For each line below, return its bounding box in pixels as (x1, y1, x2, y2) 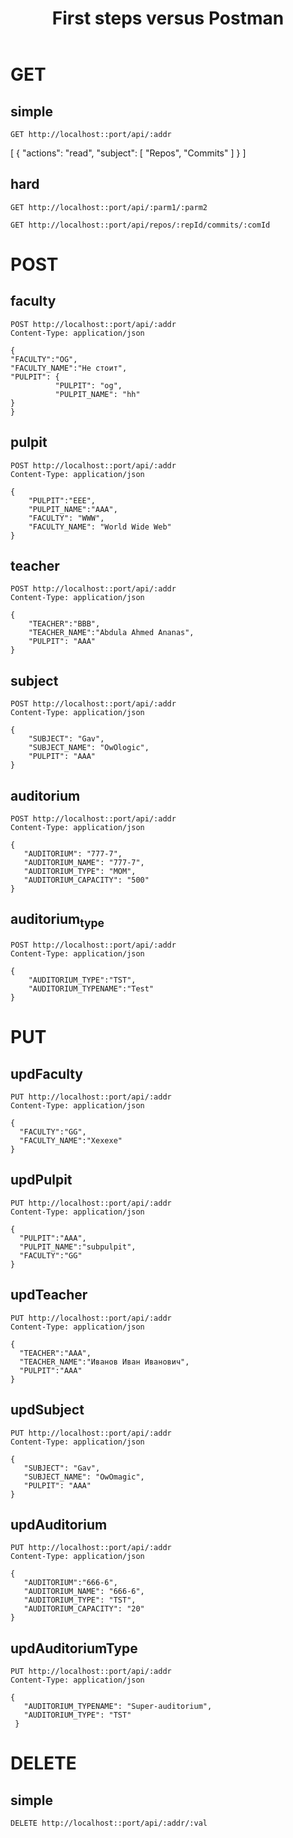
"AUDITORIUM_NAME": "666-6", (23, 1587, 145, 1597)
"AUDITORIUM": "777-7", (23, 849, 123, 859)
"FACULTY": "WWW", (28, 513, 105, 523)
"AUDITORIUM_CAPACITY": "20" (23, 1604, 145, 1614)
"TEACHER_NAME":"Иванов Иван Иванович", (19, 1357, 190, 1367)
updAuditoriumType (10, 1640, 138, 1657)
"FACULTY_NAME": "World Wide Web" (28, 522, 172, 532)
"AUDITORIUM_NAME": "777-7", (23, 858, 145, 868)
